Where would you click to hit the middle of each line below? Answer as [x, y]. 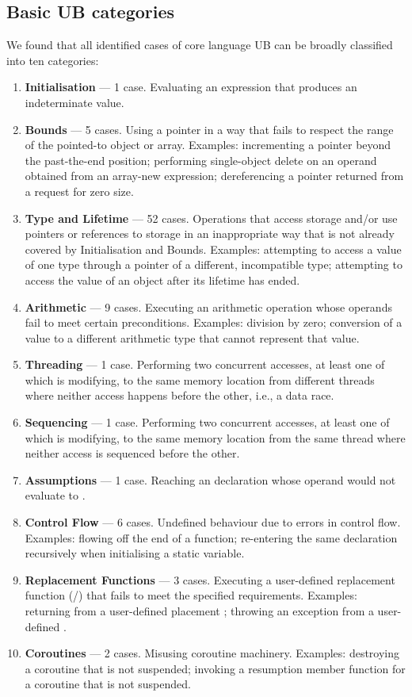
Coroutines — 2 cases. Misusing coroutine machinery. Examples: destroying [212, 653]
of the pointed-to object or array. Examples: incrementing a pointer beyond [208, 145]
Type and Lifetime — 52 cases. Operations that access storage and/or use [211, 218]
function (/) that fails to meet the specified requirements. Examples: [191, 595]
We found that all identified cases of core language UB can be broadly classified [200, 45]
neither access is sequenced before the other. [132, 453]
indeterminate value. [74, 102]
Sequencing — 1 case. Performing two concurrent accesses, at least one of [207, 422]
